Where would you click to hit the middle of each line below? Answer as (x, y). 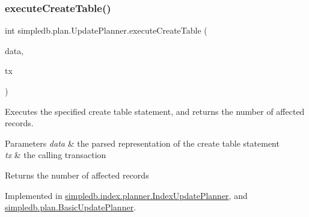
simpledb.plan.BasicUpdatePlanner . (71, 207)
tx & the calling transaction (56, 155)
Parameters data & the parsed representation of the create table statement (142, 143)
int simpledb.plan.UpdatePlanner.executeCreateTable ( (106, 30)
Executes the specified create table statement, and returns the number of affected (155, 111)
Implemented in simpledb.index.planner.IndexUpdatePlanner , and (126, 195)
